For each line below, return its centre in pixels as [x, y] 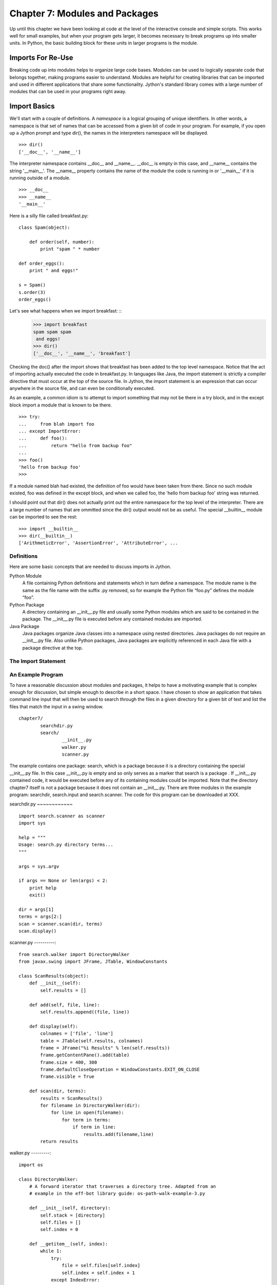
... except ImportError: [50, 431]
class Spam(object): [44, 227]
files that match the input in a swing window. [56, 706]
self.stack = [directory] [73, 1215]
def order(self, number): [62, 242]
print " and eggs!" [54, 271]
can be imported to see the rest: [43, 517]
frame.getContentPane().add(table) [85, 1055]
